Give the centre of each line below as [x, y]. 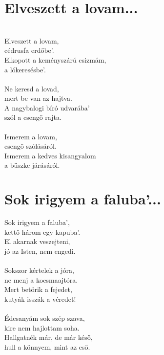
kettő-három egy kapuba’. [42, 232]
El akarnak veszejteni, [37, 241]
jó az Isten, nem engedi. [40, 251]
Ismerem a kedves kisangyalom [50, 155]
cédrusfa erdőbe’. [29, 50]
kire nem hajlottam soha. [42, 327]
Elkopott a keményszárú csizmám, [55, 59]
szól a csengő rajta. [33, 117]
